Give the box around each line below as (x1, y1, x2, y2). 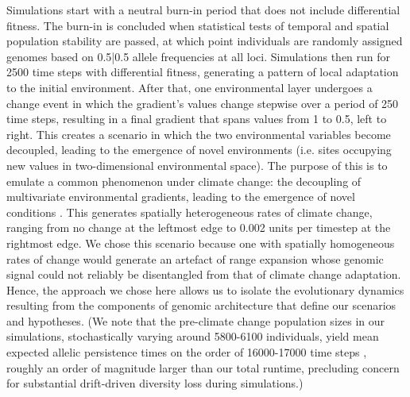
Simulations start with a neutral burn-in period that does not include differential (6, 2, 400, 17)
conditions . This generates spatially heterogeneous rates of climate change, (6, 203, 373, 220)
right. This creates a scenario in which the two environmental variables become (6, 125, 391, 142)
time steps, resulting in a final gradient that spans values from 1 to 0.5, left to (6, 110, 387, 127)
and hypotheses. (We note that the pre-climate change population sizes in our (6, 312, 385, 329)
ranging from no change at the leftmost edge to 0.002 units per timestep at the (6, 219, 391, 236)
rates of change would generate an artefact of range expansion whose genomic (6, 250, 384, 267)
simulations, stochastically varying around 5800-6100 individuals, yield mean (6, 328, 379, 345)
